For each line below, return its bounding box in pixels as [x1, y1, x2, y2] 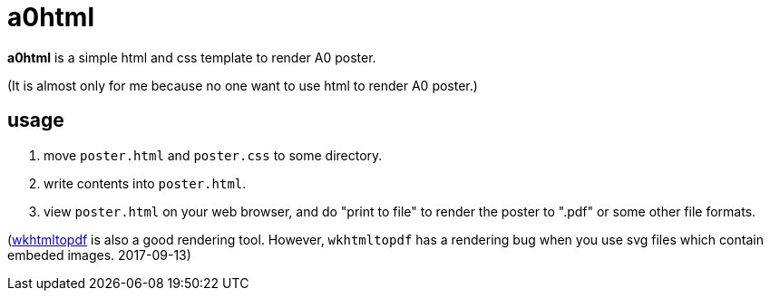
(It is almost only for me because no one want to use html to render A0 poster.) [7, 77, 478, 93]
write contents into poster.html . [44, 175, 247, 191]
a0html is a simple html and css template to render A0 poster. [7, 49, 376, 65]
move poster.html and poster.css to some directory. [44, 147, 383, 163]
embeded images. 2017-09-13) [7, 246, 191, 263]
